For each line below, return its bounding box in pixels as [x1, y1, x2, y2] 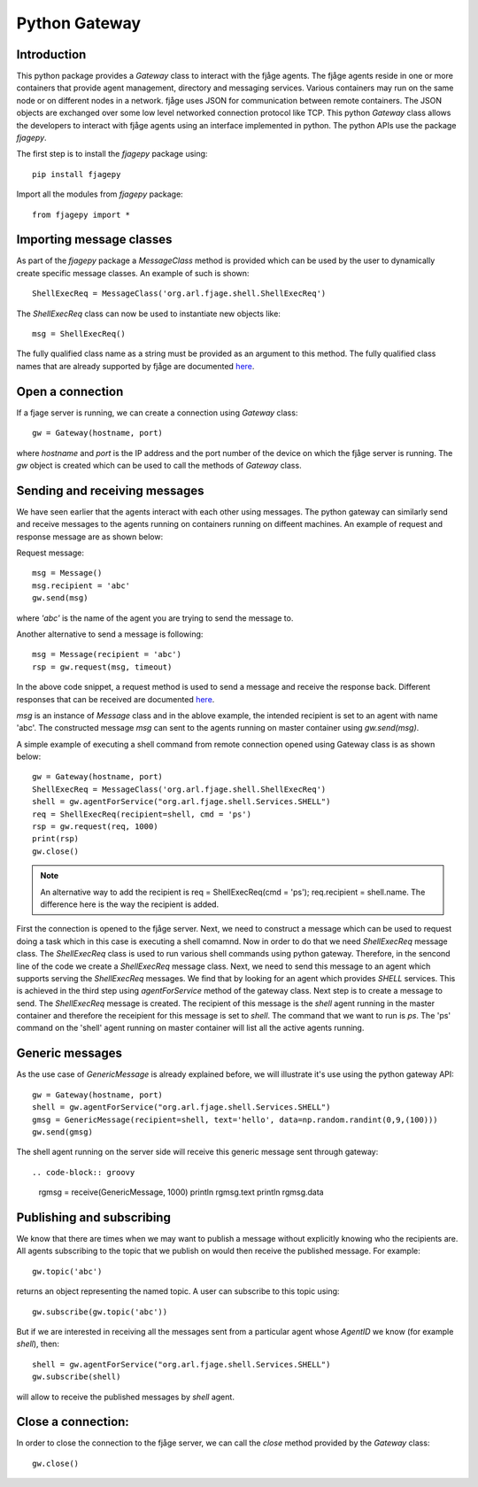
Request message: [16, 547, 84, 558]
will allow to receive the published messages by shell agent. [16, 1391, 235, 1402]
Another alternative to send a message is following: [16, 629, 204, 639]
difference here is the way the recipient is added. [40, 899, 220, 910]
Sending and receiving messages [16, 483, 204, 498]
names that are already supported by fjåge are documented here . [16, 360, 255, 371]
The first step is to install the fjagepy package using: [16, 149, 208, 159]
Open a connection [16, 383, 124, 399]
